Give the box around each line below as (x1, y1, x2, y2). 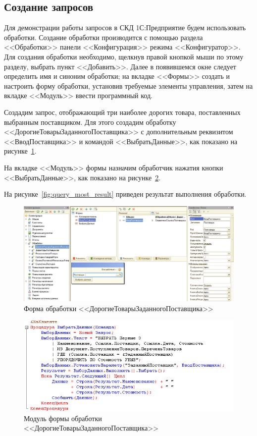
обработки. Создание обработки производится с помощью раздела (4, 32, 203, 42)
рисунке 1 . (4, 146, 37, 156)
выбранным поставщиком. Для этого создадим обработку (4, 116, 176, 127)
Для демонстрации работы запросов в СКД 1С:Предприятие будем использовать (4, 22, 246, 33)
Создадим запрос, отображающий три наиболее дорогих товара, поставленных (4, 107, 241, 117)
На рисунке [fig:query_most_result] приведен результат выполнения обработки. (4, 189, 247, 199)
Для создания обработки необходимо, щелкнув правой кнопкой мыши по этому (4, 51, 244, 61)
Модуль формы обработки (24, 413, 102, 423)
